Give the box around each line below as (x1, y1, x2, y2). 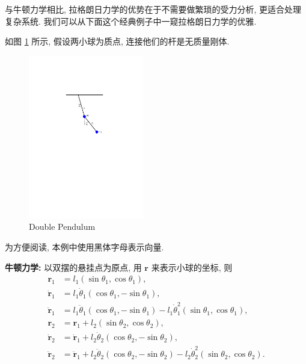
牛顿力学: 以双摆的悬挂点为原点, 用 (5, 261, 142, 273)
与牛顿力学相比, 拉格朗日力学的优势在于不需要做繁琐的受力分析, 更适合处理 (5, 3, 302, 15)
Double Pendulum (29, 220, 96, 233)
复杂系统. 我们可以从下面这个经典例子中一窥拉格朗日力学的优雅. (5, 14, 257, 27)
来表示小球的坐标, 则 (151, 261, 233, 273)
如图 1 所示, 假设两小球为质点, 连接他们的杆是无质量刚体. (5, 35, 230, 48)
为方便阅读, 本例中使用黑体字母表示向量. (5, 240, 164, 253)
